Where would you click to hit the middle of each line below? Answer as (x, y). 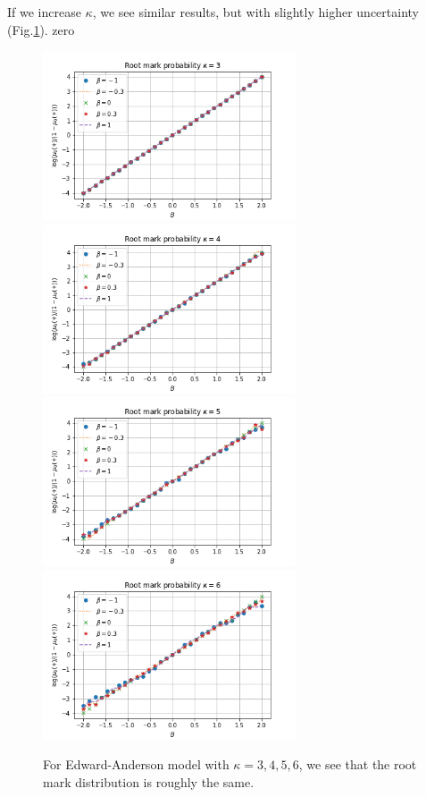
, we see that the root (358, 764)
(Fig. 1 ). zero (41, 29)
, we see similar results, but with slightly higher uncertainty (255, 12)
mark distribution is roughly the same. (149, 782)
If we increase (44, 12)
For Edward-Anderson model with (136, 764)
